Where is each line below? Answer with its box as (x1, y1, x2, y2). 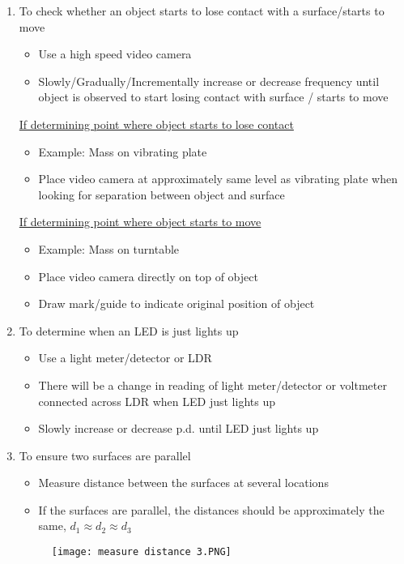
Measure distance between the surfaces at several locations (38, 474, 329, 491)
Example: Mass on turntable (38, 240, 180, 257)
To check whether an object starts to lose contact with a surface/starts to (19, 2, 385, 19)
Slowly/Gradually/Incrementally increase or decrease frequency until (38, 72, 380, 89)
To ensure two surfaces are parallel (19, 446, 191, 464)
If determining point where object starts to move (19, 213, 262, 230)
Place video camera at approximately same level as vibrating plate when (38, 170, 398, 187)
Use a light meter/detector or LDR (38, 349, 212, 366)
